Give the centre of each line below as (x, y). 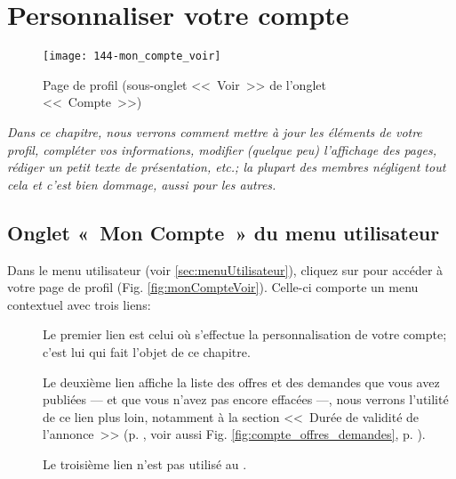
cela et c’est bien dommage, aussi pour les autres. (142, 184)
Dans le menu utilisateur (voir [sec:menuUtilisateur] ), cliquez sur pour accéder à (225, 269)
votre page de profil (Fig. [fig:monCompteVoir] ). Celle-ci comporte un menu (213, 287)
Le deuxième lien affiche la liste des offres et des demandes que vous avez (241, 382)
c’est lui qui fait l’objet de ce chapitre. (147, 351)
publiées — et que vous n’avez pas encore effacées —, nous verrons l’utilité (246, 399)
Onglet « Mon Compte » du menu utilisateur (224, 232)
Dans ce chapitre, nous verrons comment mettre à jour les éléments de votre (215, 131)
